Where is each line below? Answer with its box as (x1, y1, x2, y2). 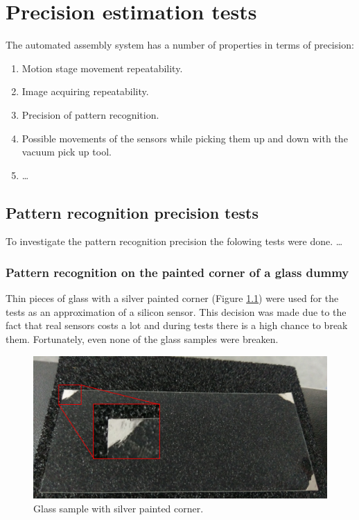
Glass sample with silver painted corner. (33, 501, 204, 516)
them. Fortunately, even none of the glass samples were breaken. (6, 332, 279, 346)
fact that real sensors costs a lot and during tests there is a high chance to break (6, 318, 348, 333)
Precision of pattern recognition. (21, 107, 159, 121)
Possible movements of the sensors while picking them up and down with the (21, 131, 348, 145)
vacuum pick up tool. (21, 144, 112, 159)
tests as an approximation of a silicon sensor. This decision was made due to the (6, 304, 347, 319)
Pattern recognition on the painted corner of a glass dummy (6, 264, 349, 280)
